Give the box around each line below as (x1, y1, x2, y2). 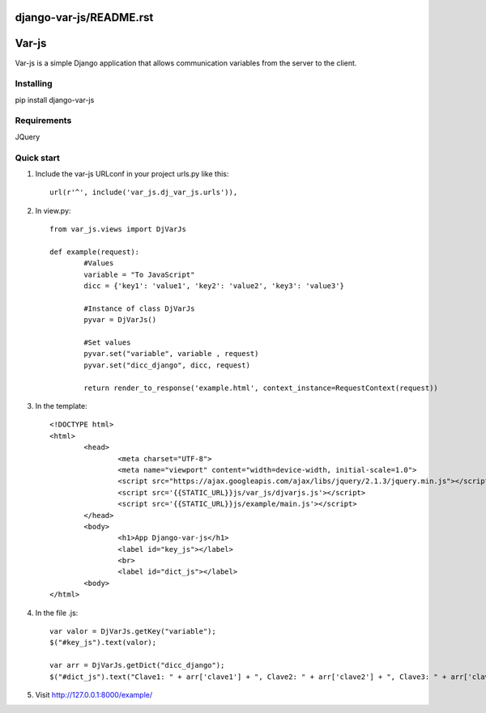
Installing (15, 78, 53, 89)
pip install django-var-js (15, 95, 95, 104)
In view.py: (35, 206, 71, 215)
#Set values (83, 338, 131, 347)
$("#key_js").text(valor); (49, 638, 157, 647)
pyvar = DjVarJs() (83, 316, 157, 325)
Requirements (15, 115, 72, 126)
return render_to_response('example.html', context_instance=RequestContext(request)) (83, 383, 439, 393)
